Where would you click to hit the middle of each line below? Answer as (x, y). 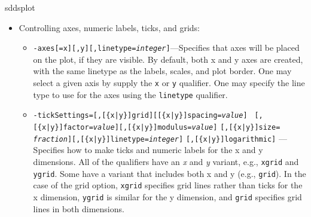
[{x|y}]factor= (63, 127)
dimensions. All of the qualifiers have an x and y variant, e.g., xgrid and (166, 161)
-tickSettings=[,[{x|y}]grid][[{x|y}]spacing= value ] (140, 116)
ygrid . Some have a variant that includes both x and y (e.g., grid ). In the (170, 173)
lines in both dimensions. (79, 208)
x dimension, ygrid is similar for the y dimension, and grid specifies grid (167, 196)
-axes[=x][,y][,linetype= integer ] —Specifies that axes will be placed (166, 48)
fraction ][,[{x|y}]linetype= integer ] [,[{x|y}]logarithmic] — (160, 138)
